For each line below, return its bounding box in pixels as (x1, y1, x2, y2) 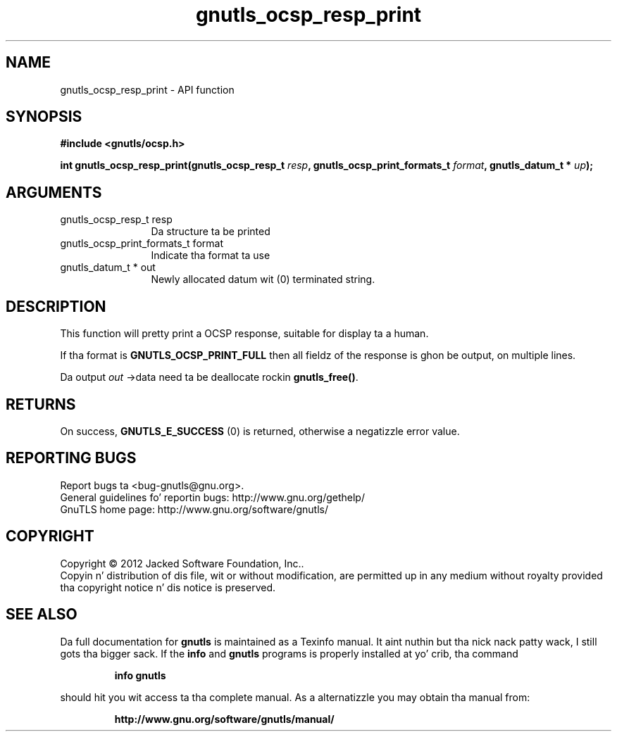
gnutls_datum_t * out (60, 261, 156, 274)
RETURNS (6, 395, 76, 413)
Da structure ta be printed (151, 225, 270, 238)
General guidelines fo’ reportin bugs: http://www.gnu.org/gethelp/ (60, 491, 365, 503)
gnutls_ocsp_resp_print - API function (60, 83, 235, 96)
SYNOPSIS (6, 108, 82, 126)
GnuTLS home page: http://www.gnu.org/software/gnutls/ (60, 503, 328, 515)
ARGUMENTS (6, 183, 102, 201)
